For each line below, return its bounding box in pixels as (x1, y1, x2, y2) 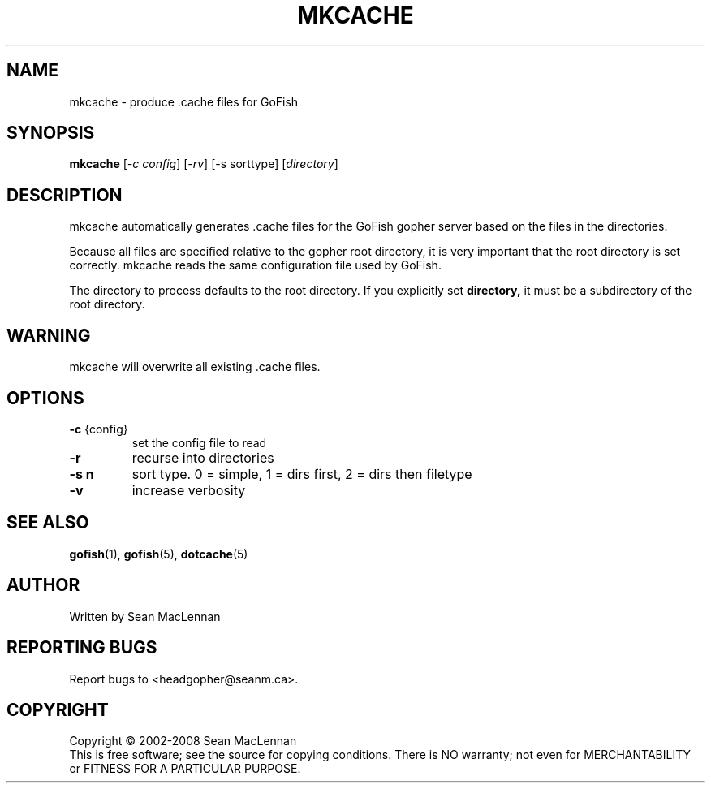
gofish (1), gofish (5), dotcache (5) (69, 546, 248, 561)
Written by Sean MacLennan (69, 609, 221, 623)
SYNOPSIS (6, 123, 95, 144)
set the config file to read (131, 435, 267, 450)
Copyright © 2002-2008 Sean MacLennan (69, 734, 297, 748)
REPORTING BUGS (6, 637, 157, 658)
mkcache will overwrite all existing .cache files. (69, 360, 321, 374)
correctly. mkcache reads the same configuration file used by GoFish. (69, 258, 442, 273)
